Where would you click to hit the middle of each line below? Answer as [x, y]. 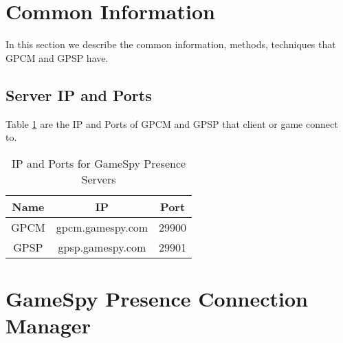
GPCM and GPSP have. [57, 57]
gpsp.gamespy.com [102, 247]
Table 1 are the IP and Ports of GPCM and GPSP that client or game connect [172, 123]
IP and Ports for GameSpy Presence [99, 163]
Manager [48, 325]
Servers [99, 179]
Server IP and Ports [79, 95]
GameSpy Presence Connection [157, 298]
